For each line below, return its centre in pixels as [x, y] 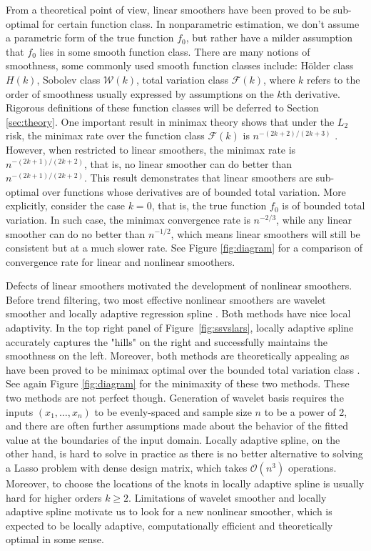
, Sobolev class [68, 79]
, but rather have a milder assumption [269, 38]
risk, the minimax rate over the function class [105, 135]
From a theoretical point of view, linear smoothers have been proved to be [168, 9]
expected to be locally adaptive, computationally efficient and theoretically [169, 525]
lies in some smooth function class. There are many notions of [175, 51]
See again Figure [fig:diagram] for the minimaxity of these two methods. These [178, 383]
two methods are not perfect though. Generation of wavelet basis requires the [175, 398]
